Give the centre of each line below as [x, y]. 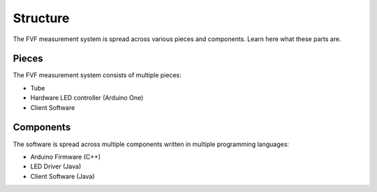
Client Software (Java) [62, 176]
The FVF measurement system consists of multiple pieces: [97, 75]
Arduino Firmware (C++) [66, 157]
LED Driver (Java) [56, 166]
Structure [41, 18]
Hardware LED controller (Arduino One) [87, 98]
